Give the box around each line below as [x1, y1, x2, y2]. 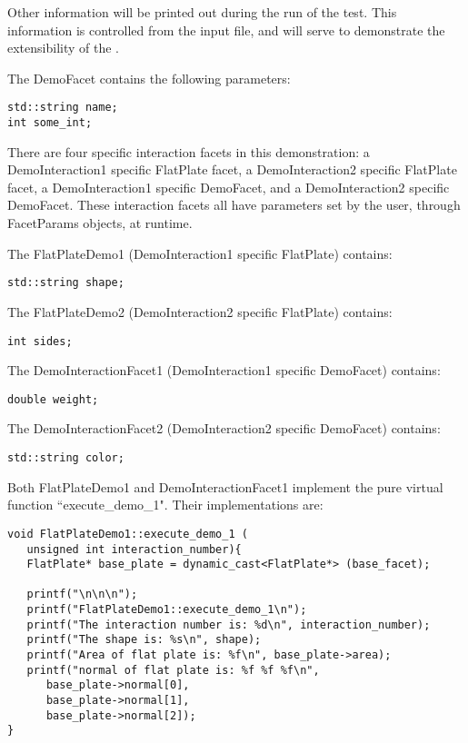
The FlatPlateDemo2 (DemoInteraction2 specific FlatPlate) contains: [7, 302, 393, 321]
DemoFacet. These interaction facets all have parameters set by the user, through [7, 195, 461, 214]
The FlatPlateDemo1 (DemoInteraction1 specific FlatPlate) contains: [7, 243, 393, 263]
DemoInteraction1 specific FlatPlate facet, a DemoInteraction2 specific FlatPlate [7, 160, 457, 179]
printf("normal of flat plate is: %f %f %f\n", [26, 663, 320, 677]
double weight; [7, 392, 99, 406]
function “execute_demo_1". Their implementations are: [7, 495, 324, 514]
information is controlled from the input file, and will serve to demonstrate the [7, 20, 445, 39]
